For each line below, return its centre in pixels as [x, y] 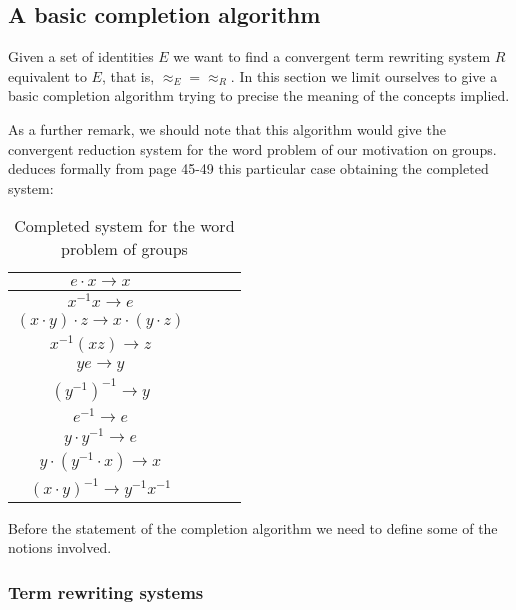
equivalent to [47, 75]
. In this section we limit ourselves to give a [364, 75]
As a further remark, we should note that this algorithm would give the [227, 128]
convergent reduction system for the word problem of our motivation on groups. [252, 148]
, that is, [128, 75]
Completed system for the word [124, 226]
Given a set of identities [81, 56]
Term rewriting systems [106, 591]
